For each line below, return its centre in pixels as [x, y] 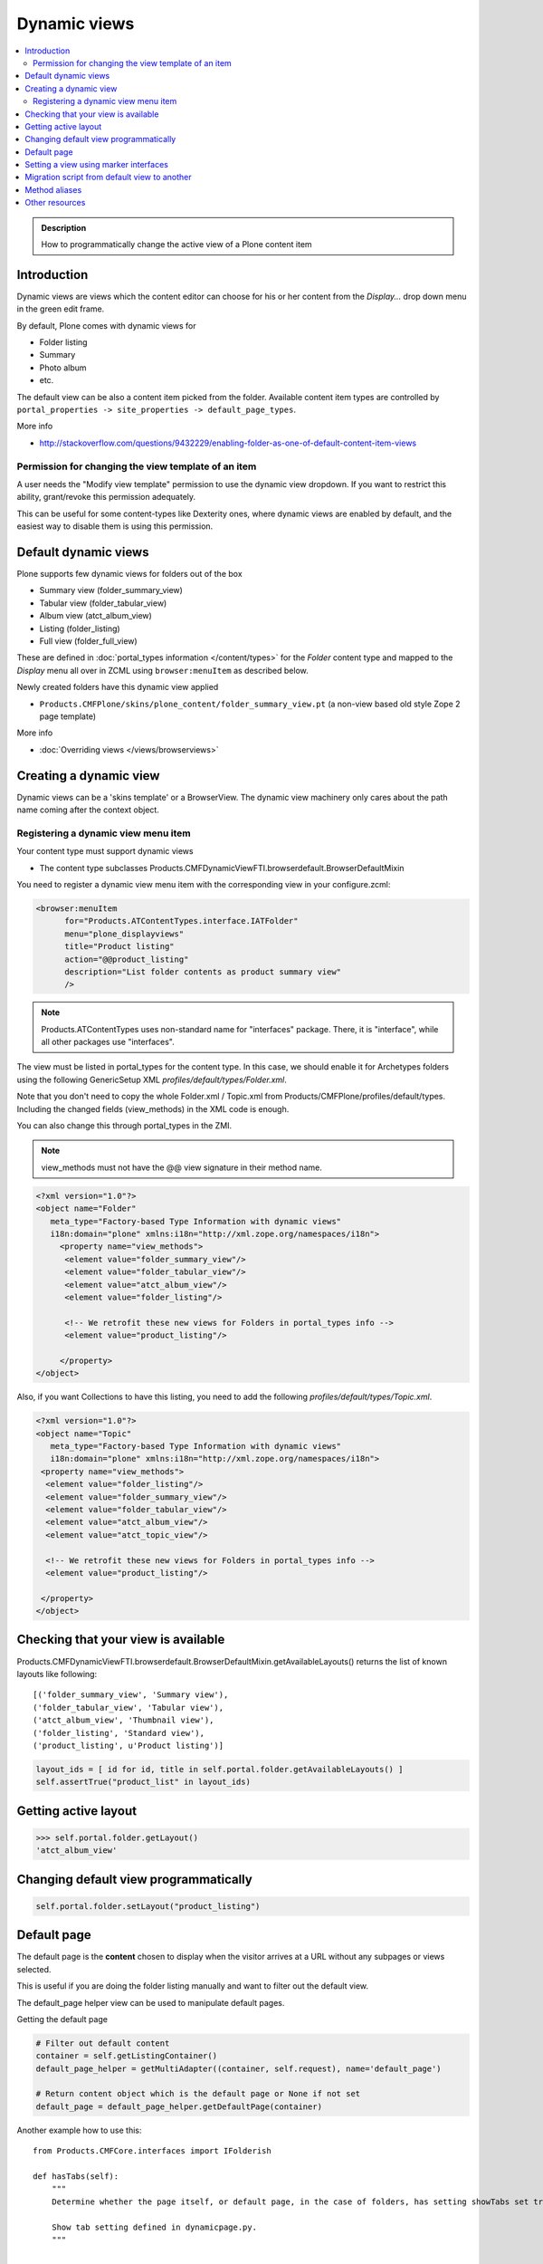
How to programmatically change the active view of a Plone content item [176, 245]
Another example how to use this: [79, 2130]
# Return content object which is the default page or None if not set [198, 2094]
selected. [34, 1969]
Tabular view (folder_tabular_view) [103, 603]
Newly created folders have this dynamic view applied [118, 687]
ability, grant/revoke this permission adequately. [106, 497]
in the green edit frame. [61, 309]
